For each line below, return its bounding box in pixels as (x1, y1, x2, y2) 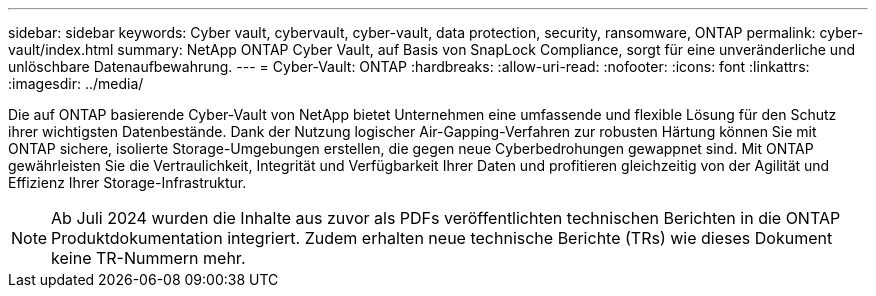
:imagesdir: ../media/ (8, 75, 144, 92)
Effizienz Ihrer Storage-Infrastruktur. (8, 174, 247, 191)
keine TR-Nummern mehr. (51, 248, 246, 268)
